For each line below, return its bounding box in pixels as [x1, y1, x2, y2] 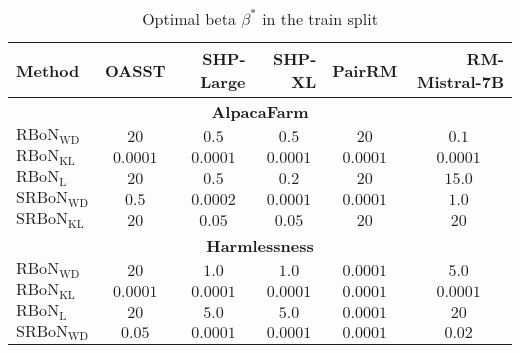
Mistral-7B [416, 70, 504, 93]
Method [16, 58, 80, 82]
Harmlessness [206, 233, 314, 257]
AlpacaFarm [211, 100, 309, 123]
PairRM [332, 58, 398, 82]
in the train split [262, 7, 378, 30]
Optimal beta [142, 7, 236, 30]
